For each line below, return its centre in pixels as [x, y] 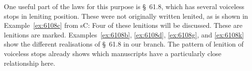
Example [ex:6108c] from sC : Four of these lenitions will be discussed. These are [123, 25]
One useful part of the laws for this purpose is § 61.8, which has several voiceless [124, 6]
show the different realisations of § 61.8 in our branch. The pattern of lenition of [124, 44]
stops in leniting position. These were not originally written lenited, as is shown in [126, 16]
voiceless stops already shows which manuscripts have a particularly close [113, 53]
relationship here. [30, 63]
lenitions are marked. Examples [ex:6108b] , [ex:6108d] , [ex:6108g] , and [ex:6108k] [124, 34]
